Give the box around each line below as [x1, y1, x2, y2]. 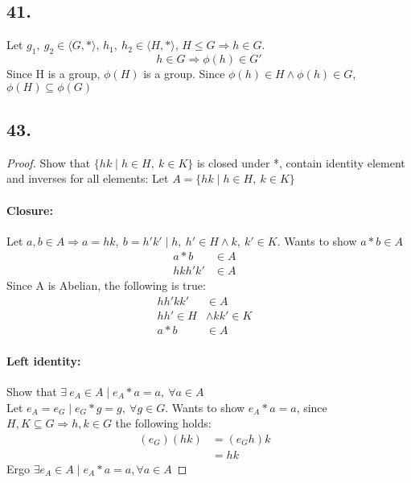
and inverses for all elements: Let [6, 170, 169, 187]
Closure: [6, 201, 53, 218]
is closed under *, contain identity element [196, 154, 405, 171]
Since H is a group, [6, 65, 101, 81]
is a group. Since [143, 65, 225, 81]
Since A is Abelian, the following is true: [6, 277, 206, 294]
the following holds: [115, 415, 212, 431]
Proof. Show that [6, 154, 91, 171]
